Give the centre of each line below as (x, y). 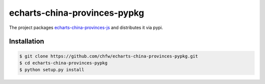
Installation (26, 42)
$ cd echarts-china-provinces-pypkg (64, 63)
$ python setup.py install (52, 70)
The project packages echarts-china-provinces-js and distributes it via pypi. (86, 28)
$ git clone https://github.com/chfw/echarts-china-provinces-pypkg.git (109, 56)
